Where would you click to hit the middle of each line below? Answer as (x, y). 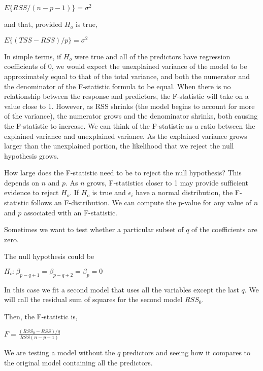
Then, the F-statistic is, (41, 317)
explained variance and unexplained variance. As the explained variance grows (126, 136)
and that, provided (33, 24)
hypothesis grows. (31, 155)
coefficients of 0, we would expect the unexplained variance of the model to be (126, 66)
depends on (22, 182)
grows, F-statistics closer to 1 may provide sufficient (168, 182)
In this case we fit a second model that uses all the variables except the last (122, 289)
